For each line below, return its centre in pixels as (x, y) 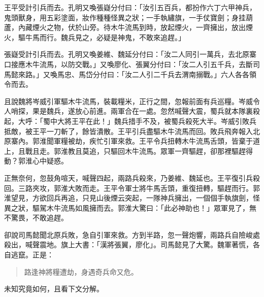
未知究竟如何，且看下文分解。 (54, 289)
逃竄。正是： (32, 255)
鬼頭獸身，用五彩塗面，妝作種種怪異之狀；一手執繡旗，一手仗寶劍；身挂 (125, 17)
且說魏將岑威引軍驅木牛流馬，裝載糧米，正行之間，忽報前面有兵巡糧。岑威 (128, 101)
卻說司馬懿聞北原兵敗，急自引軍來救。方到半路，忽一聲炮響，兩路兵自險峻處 (132, 234)
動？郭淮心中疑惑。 (36, 161)
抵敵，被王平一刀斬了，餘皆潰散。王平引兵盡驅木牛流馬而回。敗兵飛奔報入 (128, 131)
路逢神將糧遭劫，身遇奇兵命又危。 (81, 271)
